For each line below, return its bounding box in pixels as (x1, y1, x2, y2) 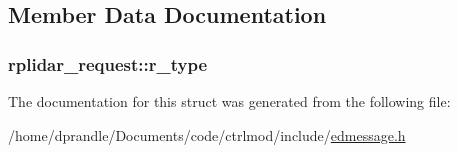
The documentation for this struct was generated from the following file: (8, 91, 451, 111)
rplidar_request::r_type (8, 51, 208, 76)
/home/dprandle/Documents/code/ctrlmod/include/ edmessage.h (8, 124, 406, 145)
